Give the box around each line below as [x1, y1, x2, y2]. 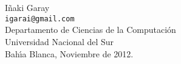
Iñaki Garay [5, 1, 50, 14]
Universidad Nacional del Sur [5, 35, 114, 48]
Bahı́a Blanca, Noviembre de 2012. [5, 47, 134, 60]
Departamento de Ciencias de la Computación [5, 23, 176, 36]
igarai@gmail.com [5, 14, 75, 23]
